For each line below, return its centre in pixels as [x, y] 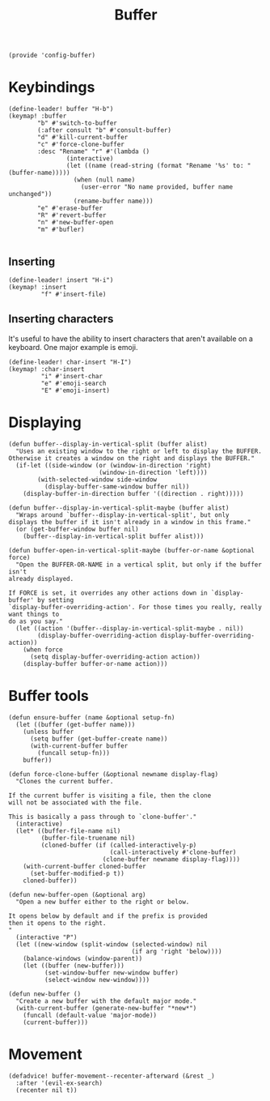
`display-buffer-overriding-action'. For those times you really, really [135, 607]
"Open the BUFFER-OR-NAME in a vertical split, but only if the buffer [139, 565]
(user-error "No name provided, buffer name [156, 187]
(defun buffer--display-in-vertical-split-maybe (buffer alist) [119, 508]
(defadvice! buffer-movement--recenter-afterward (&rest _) [112, 1076]
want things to [34, 614]
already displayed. [41, 578]
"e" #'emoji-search [74, 383]
